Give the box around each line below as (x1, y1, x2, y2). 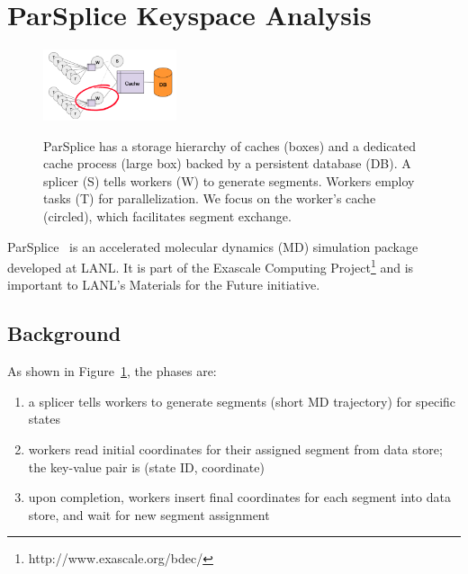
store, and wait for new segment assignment (28, 505, 270, 524)
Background (7, 319, 121, 347)
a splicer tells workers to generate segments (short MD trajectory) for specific (28, 391, 456, 410)
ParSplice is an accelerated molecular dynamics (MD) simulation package (7, 237, 418, 256)
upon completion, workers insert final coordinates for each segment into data (28, 488, 451, 507)
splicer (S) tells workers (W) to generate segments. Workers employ (43, 171, 415, 190)
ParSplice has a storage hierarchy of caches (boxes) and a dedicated (43, 136, 417, 155)
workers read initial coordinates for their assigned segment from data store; (28, 440, 443, 459)
